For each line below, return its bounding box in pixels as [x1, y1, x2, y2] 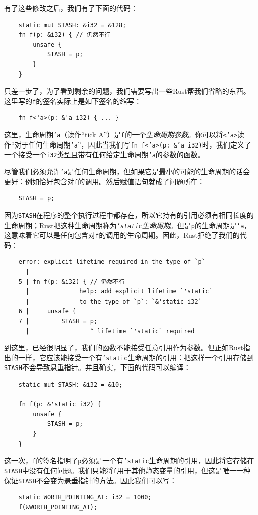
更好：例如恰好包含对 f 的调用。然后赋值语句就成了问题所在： [4, 176, 205, 186]
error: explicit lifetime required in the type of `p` [18, 258, 205, 266]
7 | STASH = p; [18, 318, 98, 325]
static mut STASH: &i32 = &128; [18, 21, 126, 29]
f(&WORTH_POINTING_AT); [18, 503, 98, 511]
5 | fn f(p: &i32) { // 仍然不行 [18, 278, 125, 285]
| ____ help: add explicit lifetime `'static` [25, 288, 213, 296]
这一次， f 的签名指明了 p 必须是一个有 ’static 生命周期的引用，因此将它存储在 [4, 455, 254, 466]
